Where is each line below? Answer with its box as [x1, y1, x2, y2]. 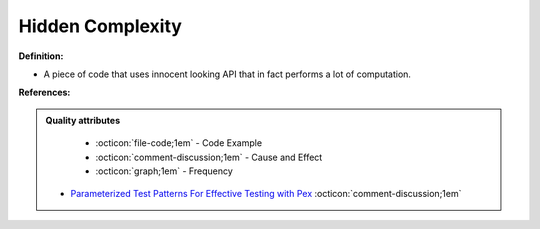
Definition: [18, 50, 64, 62]
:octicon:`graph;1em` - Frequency [95, 165, 234, 177]
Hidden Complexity [18, 15, 182, 37]
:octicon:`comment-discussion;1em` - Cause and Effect [95, 151, 323, 163]
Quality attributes [45, 114, 120, 126]
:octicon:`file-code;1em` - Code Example [95, 137, 263, 149]
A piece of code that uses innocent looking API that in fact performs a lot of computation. [43, 68, 412, 80]
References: [18, 86, 71, 99]
